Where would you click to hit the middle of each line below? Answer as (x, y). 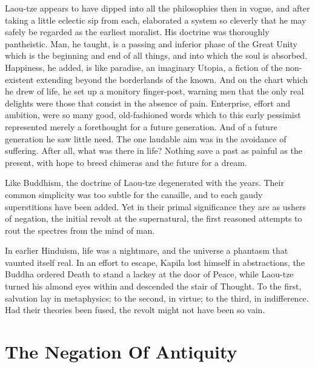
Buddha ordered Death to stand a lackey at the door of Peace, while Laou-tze (149, 274)
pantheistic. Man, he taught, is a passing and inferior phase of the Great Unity (151, 43)
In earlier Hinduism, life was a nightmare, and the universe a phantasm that (147, 250)
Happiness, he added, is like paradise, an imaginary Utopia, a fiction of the (144, 67)
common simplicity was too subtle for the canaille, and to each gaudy (134, 194)
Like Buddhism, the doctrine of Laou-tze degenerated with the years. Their (144, 183)
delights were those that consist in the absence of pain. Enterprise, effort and (148, 103)
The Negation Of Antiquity (121, 352)
